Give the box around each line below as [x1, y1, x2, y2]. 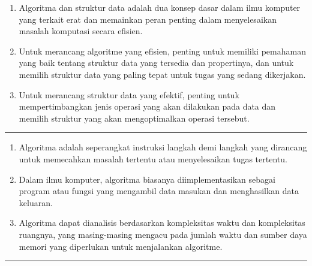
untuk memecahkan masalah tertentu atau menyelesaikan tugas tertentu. [19, 152, 287, 165]
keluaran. [19, 196, 53, 208]
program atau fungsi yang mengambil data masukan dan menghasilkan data [19, 185, 299, 197]
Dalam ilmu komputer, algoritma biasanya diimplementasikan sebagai [19, 173, 275, 185]
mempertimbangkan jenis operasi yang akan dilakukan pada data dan [19, 100, 276, 113]
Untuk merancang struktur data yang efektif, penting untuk [19, 88, 239, 101]
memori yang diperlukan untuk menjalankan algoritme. [19, 240, 223, 252]
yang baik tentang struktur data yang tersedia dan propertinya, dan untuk [19, 56, 294, 69]
